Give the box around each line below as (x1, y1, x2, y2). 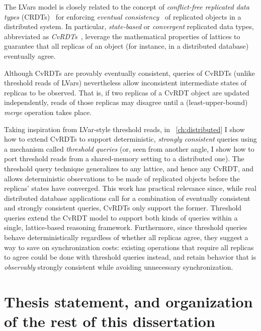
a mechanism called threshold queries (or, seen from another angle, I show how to (4, 143, 254, 154)
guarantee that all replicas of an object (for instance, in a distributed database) (4, 41, 249, 51)
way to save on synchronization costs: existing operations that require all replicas (4, 242, 254, 252)
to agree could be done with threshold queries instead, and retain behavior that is (4, 252, 256, 262)
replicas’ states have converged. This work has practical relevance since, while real (4, 183, 256, 193)
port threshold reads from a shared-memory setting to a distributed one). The (4, 153, 244, 164)
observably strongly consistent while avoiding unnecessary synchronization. (4, 261, 233, 272)
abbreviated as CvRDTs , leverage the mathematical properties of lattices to (4, 31, 240, 41)
